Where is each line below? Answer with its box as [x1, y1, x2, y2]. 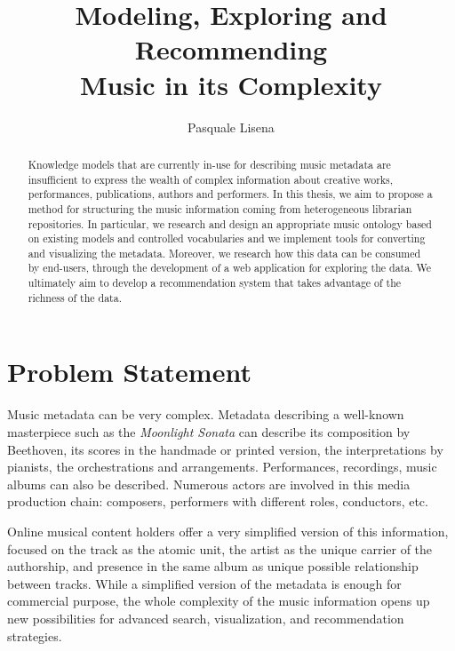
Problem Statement [7, 353, 251, 390]
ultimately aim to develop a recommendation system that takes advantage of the [28, 275, 402, 290]
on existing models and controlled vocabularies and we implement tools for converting [28, 231, 426, 246]
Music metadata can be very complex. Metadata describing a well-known [7, 405, 404, 424]
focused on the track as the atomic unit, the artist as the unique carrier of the [7, 539, 433, 558]
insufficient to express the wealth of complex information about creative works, [28, 171, 394, 187]
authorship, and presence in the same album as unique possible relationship [7, 557, 419, 576]
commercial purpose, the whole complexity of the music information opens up [7, 591, 430, 610]
